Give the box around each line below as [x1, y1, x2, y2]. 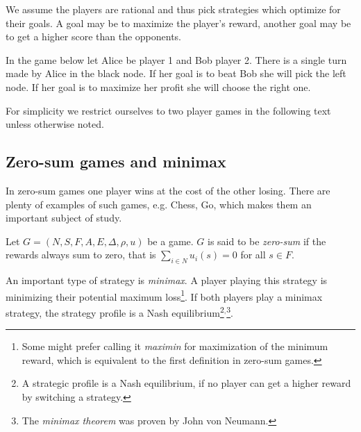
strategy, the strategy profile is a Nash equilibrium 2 [6, 303, 224, 319]
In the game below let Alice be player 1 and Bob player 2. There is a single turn [6, 52, 347, 67]
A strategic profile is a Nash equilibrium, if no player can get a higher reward [22, 376, 351, 390]
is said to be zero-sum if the [207, 233, 326, 248]
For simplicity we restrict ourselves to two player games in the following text [6, 103, 331, 117]
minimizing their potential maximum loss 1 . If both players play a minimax [6, 287, 323, 304]
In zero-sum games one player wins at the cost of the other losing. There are [6, 183, 330, 197]
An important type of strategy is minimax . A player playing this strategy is [6, 273, 328, 288]
